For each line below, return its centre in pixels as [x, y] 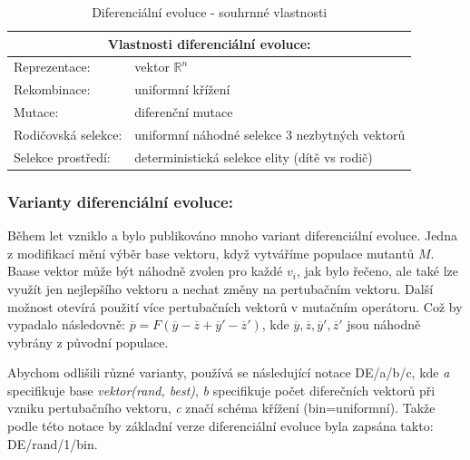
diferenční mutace [184, 112]
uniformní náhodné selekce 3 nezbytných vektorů [270, 134]
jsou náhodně [384, 324]
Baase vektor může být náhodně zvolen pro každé [145, 271]
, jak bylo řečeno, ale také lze [377, 271]
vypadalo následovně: [66, 324]
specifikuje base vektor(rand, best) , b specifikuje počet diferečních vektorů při [221, 390]
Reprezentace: [52, 67]
